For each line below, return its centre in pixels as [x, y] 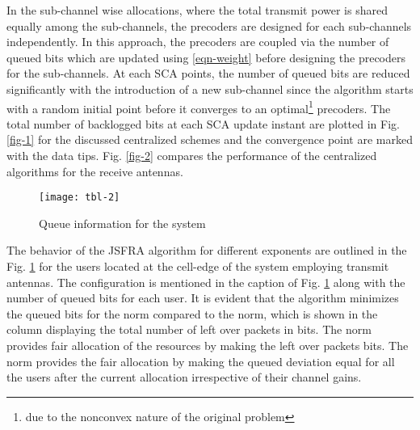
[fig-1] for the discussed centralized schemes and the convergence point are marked [210, 139]
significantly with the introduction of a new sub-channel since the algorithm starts [210, 89]
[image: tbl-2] [80, 198]
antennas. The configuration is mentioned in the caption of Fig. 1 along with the [206, 282]
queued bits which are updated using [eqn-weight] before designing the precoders [206, 57]
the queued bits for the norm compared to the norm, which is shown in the [192, 313]
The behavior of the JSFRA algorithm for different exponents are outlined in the [207, 250]
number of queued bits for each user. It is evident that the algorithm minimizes [203, 298]
